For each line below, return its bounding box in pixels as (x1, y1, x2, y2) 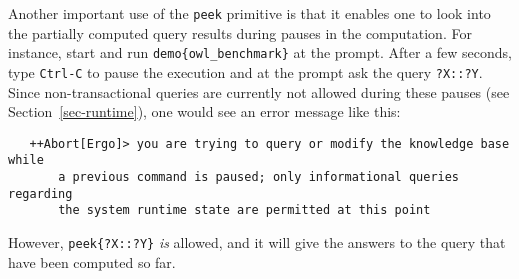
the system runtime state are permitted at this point (58, 203, 431, 218)
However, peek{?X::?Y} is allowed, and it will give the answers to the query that (8, 232, 506, 253)
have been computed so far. (8, 251, 176, 272)
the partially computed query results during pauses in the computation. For (8, 22, 472, 43)
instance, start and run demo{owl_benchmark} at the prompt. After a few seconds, (8, 42, 513, 63)
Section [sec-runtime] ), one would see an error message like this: (8, 101, 401, 122)
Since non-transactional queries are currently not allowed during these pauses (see (8, 81, 510, 102)
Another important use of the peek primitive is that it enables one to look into (8, 3, 491, 23)
